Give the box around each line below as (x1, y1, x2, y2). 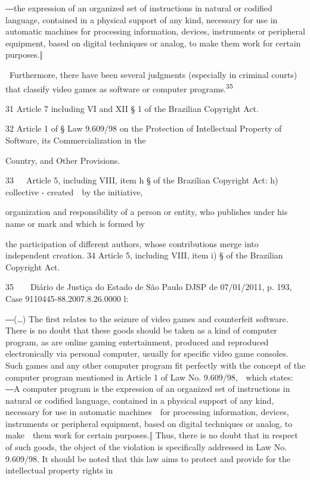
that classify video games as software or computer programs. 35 (5, 80, 233, 95)
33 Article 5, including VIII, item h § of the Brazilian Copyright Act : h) (5, 174, 278, 186)
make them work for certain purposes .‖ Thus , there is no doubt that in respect (5, 429, 298, 441)
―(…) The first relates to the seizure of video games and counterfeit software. (5, 312, 289, 325)
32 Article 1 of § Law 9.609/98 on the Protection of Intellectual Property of (5, 122, 282, 135)
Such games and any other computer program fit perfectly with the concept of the (5, 359, 306, 371)
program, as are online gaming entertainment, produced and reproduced (5, 335, 269, 348)
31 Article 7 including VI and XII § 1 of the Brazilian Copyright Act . (5, 102, 259, 114)
